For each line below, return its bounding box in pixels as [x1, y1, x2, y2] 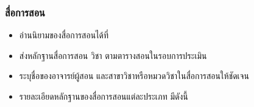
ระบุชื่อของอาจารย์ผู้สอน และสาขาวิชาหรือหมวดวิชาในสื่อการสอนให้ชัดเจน [19, 69, 249, 82]
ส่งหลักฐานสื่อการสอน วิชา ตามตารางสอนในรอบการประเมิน [19, 49, 207, 61]
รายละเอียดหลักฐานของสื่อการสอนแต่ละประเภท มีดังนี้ [19, 90, 188, 102]
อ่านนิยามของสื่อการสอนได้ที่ [19, 29, 109, 41]
